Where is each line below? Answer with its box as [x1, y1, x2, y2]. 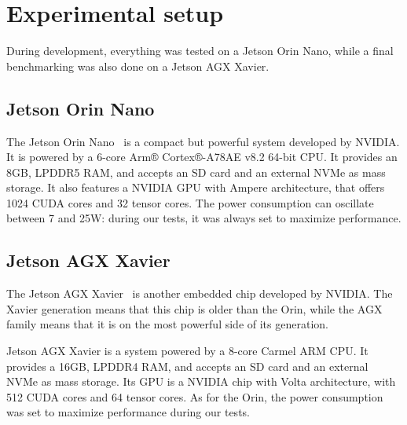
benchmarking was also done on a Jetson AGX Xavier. [6, 57, 269, 74]
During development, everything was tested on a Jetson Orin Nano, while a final [6, 42, 394, 59]
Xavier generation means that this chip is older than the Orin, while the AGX [6, 300, 383, 317]
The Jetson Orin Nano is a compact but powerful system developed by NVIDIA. [6, 133, 400, 149]
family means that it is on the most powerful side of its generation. [6, 316, 328, 332]
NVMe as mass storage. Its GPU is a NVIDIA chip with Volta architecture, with [6, 373, 396, 390]
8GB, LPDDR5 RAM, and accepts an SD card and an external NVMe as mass [6, 163, 386, 180]
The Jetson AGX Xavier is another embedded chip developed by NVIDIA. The [6, 285, 393, 302]
